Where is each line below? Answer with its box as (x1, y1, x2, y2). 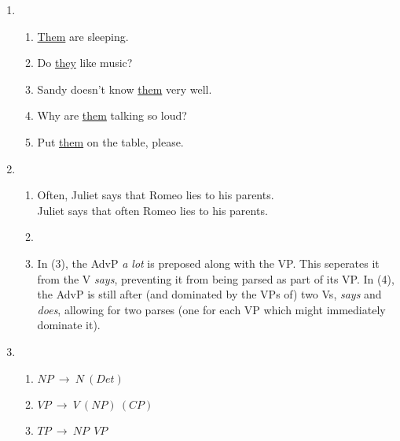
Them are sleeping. (37, 28, 129, 44)
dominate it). (37, 317, 101, 333)
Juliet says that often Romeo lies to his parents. (37, 202, 268, 218)
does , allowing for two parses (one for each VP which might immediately (37, 301, 386, 317)
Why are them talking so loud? (37, 107, 187, 124)
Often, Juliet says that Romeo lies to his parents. (37, 187, 274, 203)
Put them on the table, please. (37, 133, 184, 150)
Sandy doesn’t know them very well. (37, 80, 212, 97)
